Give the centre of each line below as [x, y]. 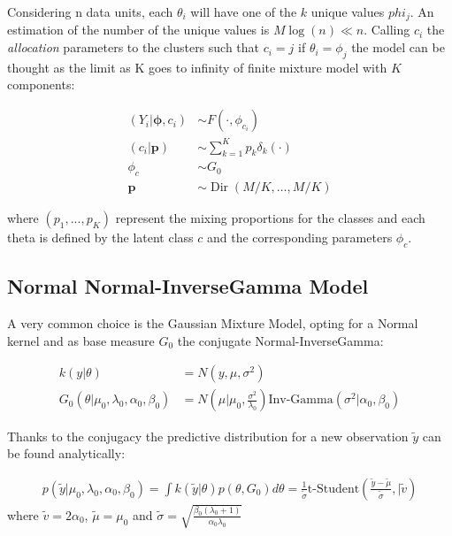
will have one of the [244, 11]
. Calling [387, 30]
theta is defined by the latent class [100, 237]
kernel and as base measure [81, 340]
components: [41, 84]
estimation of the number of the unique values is [138, 30]
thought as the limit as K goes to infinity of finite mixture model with [197, 67]
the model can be [398, 47]
